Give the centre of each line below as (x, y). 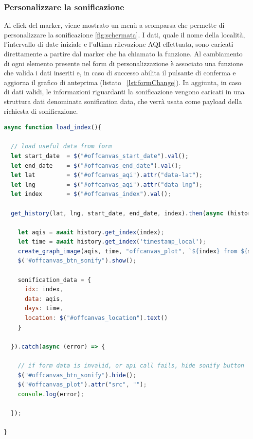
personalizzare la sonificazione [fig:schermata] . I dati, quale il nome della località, (125, 34)
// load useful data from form (61, 147)
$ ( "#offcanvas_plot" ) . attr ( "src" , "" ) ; (82, 385)
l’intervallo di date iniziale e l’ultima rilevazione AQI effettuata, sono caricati (119, 44)
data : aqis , (44, 299)
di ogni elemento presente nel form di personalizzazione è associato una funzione (124, 63)
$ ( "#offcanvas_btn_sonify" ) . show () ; (77, 261)
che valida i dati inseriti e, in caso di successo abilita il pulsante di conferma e (120, 73)
